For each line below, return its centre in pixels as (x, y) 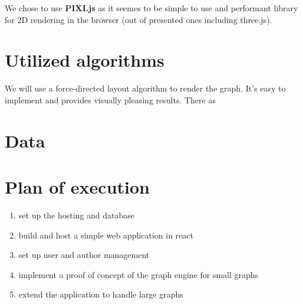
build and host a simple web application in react (106, 235)
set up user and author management (84, 255)
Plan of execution (78, 187)
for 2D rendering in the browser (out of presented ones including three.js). (139, 19)
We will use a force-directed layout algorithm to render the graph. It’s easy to (145, 88)
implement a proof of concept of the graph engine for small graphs (139, 274)
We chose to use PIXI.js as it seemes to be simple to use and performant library (151, 8)
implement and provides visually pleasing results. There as (110, 99)
